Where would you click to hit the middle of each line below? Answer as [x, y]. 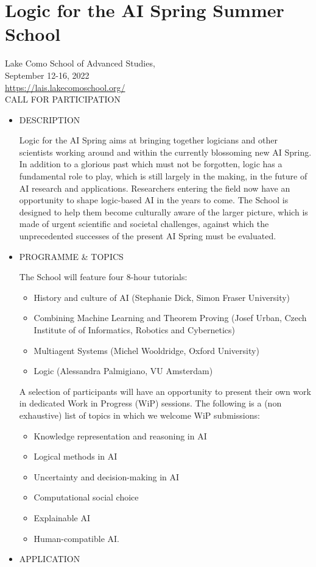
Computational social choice [86, 497]
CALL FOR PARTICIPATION [63, 99]
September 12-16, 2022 [47, 75]
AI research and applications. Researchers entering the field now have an [155, 188]
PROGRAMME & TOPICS [71, 256]
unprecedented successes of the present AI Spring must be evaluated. [148, 236]
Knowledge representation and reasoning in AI [120, 435]
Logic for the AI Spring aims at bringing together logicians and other [148, 140]
